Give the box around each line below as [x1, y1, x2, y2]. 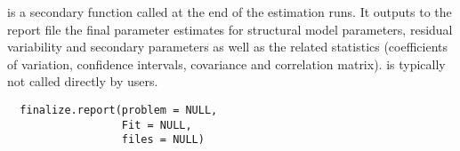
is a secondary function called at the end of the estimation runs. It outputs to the [7, 3, 452, 20]
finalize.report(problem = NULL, [20, 103, 218, 116]
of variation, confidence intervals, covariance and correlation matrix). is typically [7, 54, 446, 73]
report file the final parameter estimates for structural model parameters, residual [7, 20, 453, 38]
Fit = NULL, [121, 118, 192, 131]
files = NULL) [121, 133, 205, 147]
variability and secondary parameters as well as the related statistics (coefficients [7, 37, 448, 56]
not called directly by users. [7, 72, 158, 91]
